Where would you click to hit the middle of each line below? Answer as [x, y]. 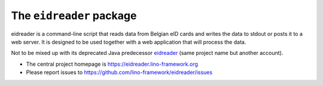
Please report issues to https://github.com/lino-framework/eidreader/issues [119, 72]
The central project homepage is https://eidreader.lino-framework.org [112, 64]
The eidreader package [74, 16]
